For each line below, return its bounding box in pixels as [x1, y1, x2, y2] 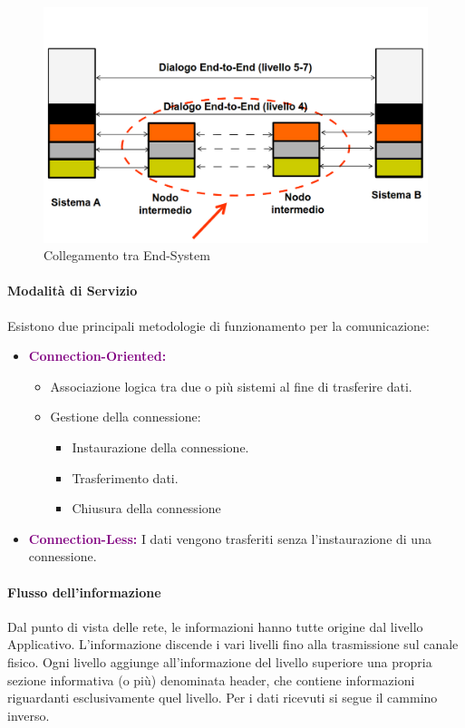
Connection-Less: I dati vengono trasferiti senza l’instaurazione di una [28, 529, 431, 548]
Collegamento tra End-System [44, 246, 210, 265]
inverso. [7, 705, 50, 724]
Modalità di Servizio [7, 281, 138, 300]
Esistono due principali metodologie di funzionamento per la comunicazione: [7, 315, 430, 335]
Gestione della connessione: [50, 407, 201, 426]
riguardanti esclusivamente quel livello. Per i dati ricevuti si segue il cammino [7, 688, 438, 707]
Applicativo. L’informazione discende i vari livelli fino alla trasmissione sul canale [7, 635, 459, 654]
